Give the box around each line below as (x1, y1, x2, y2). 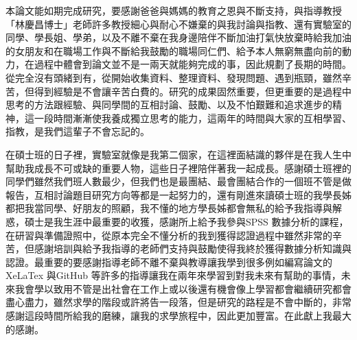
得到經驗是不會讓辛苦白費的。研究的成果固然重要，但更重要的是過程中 (34, 84, 352, 98)
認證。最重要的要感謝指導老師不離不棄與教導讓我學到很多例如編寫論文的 (5, 254, 332, 269)
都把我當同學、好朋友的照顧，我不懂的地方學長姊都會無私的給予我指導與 (5, 201, 332, 215)
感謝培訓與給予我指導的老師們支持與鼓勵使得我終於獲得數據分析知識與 (34, 241, 352, 256)
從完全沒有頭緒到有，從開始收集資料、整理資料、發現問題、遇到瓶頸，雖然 (5, 70, 342, 84)
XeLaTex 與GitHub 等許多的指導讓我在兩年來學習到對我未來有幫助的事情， (5, 268, 341, 282)
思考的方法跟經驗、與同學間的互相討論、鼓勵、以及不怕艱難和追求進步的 (5, 97, 332, 112)
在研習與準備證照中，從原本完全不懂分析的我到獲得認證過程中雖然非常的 (5, 228, 332, 242)
